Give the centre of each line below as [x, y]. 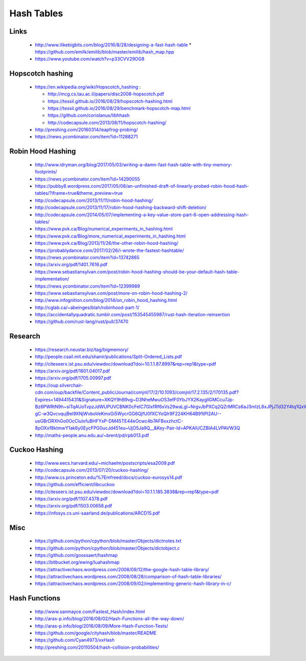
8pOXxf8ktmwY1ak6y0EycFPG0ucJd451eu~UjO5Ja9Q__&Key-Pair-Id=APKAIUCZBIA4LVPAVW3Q [137, 428]
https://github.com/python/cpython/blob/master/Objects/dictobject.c [108, 548]
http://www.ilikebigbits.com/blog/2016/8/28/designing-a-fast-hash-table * [113, 45]
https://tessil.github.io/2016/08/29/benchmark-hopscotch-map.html [119, 108]
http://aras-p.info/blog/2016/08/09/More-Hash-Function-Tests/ [101, 626]
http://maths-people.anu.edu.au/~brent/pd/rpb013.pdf [92, 435]
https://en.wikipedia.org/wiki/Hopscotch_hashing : [88, 87]
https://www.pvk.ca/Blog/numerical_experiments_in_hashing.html [104, 229]
